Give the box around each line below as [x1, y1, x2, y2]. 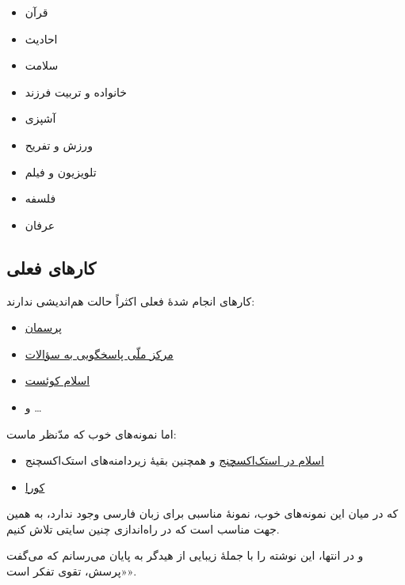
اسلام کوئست [25, 372, 90, 389]
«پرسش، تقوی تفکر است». [6, 563, 137, 579]
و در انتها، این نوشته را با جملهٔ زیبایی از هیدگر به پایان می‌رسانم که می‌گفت [6, 547, 364, 564]
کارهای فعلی [6, 255, 97, 279]
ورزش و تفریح [25, 136, 93, 153]
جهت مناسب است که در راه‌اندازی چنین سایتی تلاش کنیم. [6, 520, 280, 537]
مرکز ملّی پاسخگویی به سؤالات [25, 345, 174, 362]
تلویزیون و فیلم [25, 163, 97, 180]
